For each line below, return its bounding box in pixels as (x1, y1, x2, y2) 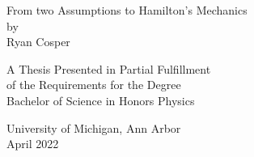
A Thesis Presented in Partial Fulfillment (6, 60, 211, 77)
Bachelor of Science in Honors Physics (6, 91, 195, 108)
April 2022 (6, 135, 59, 152)
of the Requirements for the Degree (6, 76, 181, 93)
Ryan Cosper (6, 33, 70, 50)
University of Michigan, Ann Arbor (6, 119, 181, 136)
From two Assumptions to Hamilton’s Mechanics (6, 2, 248, 18)
